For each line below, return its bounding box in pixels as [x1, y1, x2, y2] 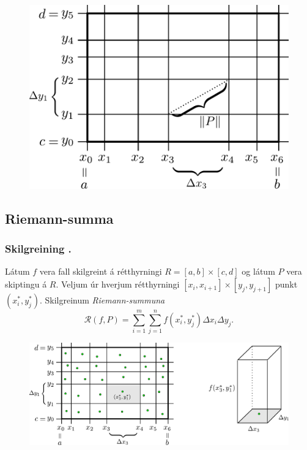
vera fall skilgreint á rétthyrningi [39, 265, 162, 278]
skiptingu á [5, 278, 47, 291]
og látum [242, 265, 275, 278]
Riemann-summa [5, 208, 114, 227]
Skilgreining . [5, 241, 72, 256]
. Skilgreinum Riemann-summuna [39, 294, 165, 307]
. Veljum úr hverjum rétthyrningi [56, 278, 180, 291]
